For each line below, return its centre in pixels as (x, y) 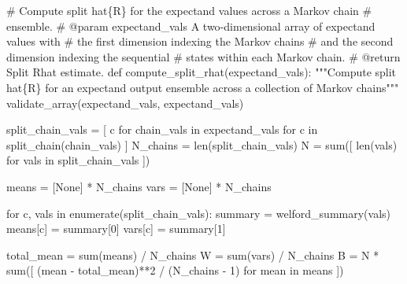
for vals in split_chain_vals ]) (78, 160)
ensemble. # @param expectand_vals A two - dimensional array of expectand (191, 26)
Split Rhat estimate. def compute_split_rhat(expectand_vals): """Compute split (202, 72)
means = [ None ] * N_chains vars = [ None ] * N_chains (139, 186)
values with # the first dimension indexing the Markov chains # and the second (200, 41)
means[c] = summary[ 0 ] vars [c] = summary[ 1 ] (116, 229)
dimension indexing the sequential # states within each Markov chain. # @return (203, 56)
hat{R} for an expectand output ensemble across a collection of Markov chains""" (203, 87)
